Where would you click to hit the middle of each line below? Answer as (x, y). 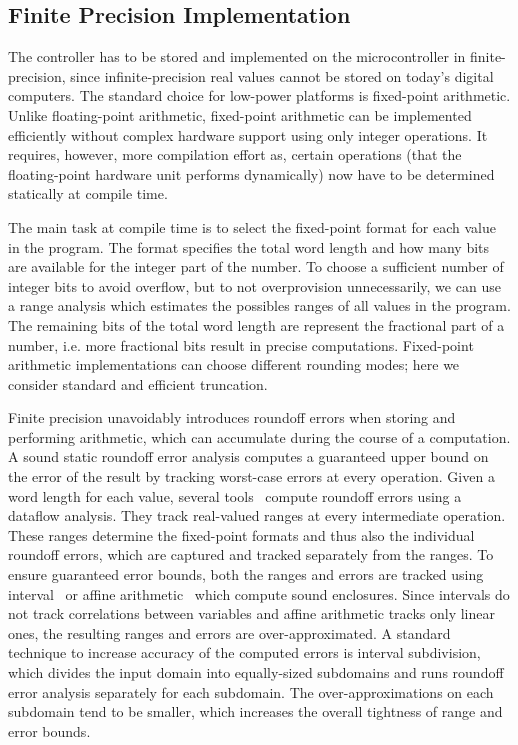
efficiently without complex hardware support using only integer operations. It (248, 134)
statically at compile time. (88, 193)
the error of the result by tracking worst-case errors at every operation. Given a (251, 476)
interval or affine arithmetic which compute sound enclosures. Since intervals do (259, 593)
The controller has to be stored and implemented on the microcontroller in (237, 56)
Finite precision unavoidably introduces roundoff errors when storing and (232, 417)
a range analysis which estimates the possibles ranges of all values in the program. (259, 305)
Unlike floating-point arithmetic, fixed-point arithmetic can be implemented (240, 114)
